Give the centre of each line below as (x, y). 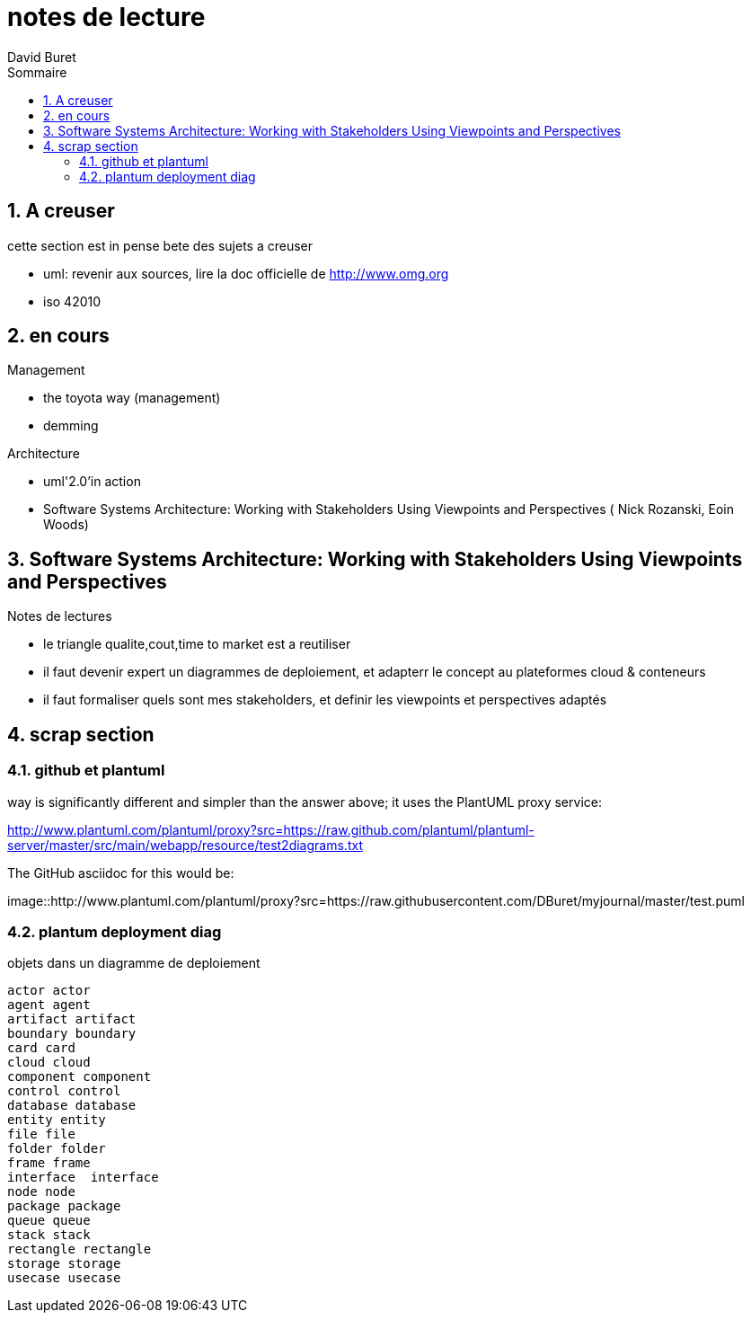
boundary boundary (72, 1034)
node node (41, 1192)
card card (41, 1048)
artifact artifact (72, 1019)
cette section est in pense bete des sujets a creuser (160, 245)
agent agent (49, 1005)
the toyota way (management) (132, 398)
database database (72, 1106)
